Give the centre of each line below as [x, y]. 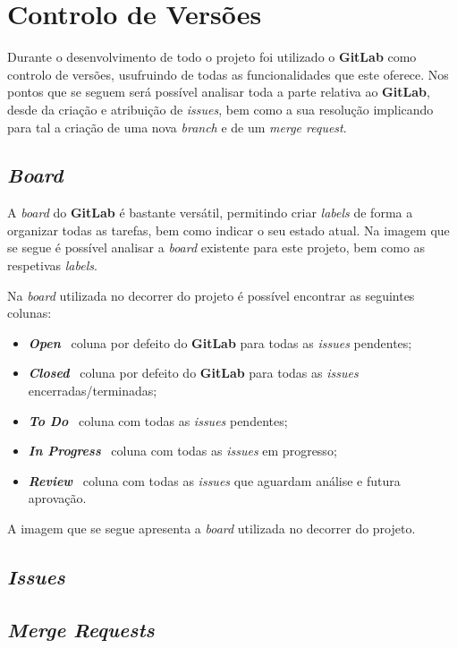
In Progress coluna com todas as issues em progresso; [182, 451]
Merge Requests [81, 629]
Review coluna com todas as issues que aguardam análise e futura [214, 480]
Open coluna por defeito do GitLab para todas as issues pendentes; [220, 342]
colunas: [30, 313]
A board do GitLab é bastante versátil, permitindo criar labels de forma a [210, 213]
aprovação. [57, 498]
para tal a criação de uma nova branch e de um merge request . [177, 127]
